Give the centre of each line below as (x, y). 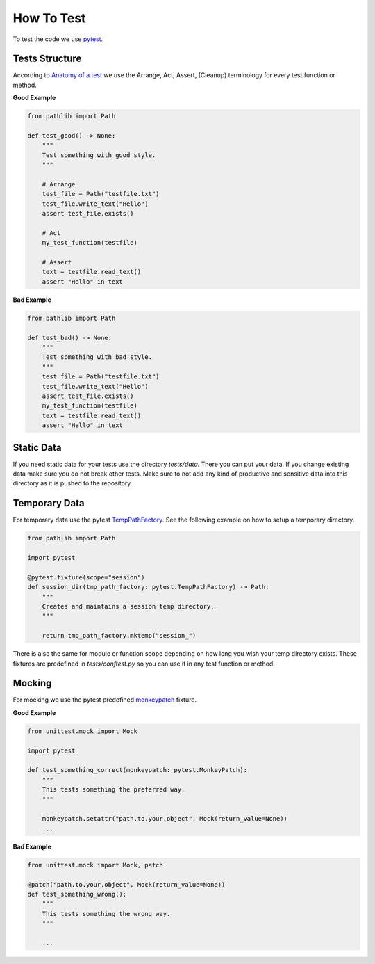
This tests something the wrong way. (106, 914)
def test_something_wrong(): (77, 894)
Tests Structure (47, 59)
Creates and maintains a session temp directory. (128, 606)
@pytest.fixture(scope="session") (86, 577)
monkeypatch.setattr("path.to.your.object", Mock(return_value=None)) (165, 819)
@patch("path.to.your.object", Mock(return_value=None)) (126, 884)
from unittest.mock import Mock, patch (95, 865)
